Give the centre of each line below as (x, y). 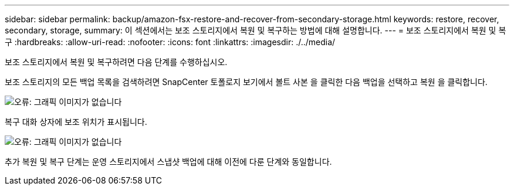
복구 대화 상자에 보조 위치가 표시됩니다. (76, 122)
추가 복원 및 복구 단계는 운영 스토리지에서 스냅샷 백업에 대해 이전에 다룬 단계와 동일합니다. (168, 162)
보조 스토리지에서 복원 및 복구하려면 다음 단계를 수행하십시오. (116, 62)
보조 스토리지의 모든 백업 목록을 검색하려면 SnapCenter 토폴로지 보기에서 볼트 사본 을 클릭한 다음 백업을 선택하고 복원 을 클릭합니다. (246, 82)
